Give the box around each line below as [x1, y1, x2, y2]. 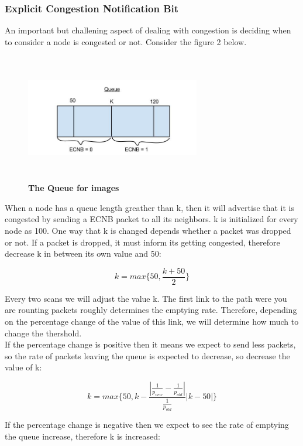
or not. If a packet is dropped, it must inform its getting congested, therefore [5, 236, 280, 248]
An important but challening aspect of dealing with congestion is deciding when [5, 24, 291, 36]
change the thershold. [5, 326, 82, 339]
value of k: [5, 361, 42, 373]
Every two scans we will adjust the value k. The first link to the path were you [5, 292, 287, 304]
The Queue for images [28, 182, 119, 194]
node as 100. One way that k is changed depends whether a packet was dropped [5, 224, 291, 236]
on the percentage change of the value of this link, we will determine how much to [5, 315, 299, 327]
